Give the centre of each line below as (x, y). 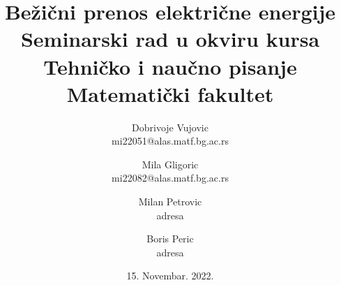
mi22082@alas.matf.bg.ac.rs (170, 178)
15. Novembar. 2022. (170, 276)
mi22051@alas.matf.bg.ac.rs (170, 141)
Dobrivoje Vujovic (170, 127)
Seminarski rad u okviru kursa (170, 39)
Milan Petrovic (170, 202)
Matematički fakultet (170, 93)
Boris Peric (170, 239)
